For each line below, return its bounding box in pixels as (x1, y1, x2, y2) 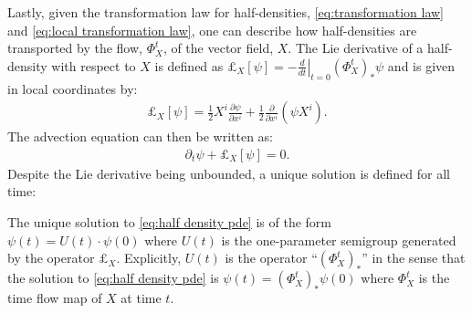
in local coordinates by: (7, 78, 138, 98)
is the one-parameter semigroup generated (221, 230, 456, 249)
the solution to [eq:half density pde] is (7, 268, 219, 287)
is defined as (154, 56, 224, 75)
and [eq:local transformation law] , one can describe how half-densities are (7, 20, 417, 39)
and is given (387, 56, 456, 75)
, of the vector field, (163, 38, 274, 57)
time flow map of (7, 288, 102, 308)
